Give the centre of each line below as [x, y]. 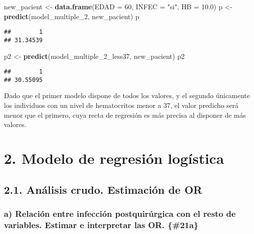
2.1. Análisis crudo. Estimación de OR [103, 189]
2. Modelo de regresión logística [114, 158]
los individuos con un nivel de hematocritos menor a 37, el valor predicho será [121, 105]
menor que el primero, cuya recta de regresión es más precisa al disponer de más [125, 115]
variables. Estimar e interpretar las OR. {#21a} [101, 224]
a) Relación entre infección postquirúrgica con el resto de [120, 213]
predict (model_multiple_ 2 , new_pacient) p [72, 16]
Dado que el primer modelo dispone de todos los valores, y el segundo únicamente [127, 95]
